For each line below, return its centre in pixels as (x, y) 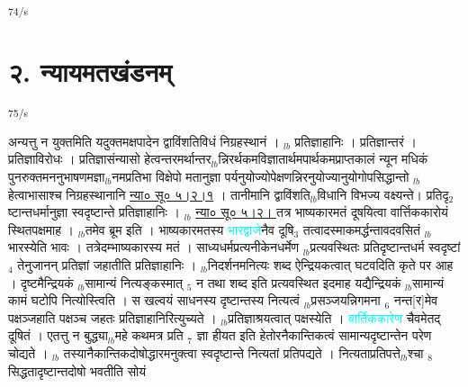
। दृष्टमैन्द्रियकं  (43, 282)
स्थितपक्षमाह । (41, 229)
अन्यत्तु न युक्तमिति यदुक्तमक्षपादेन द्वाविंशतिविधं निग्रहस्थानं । (144, 141)
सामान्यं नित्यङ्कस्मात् (134, 282)
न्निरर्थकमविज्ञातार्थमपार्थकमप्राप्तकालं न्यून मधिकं (323, 159)
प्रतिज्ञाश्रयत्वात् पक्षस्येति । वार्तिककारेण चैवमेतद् (334, 317)
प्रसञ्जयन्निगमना (346, 300)
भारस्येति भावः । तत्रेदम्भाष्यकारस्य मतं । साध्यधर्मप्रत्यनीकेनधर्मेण (153, 247)
